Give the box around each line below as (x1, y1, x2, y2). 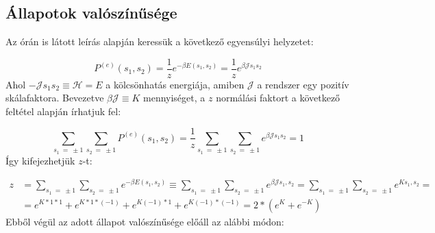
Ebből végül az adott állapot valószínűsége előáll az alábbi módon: (5, 214, 284, 228)
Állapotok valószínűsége (5, 2, 177, 23)
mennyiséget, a (143, 90, 206, 105)
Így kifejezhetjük (5, 153, 75, 167)
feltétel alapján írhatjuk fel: (5, 103, 121, 118)
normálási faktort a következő (216, 90, 340, 105)
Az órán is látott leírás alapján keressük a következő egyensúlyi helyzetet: (5, 34, 314, 48)
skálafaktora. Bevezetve (5, 90, 104, 105)
